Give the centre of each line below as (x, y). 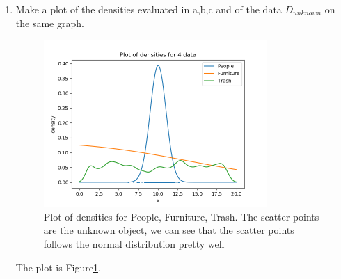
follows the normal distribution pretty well (134, 244)
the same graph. (50, 23)
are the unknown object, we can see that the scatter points (169, 230)
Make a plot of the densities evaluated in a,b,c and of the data (149, 9)
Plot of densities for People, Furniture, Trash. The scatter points (181, 216)
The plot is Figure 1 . (58, 267)
